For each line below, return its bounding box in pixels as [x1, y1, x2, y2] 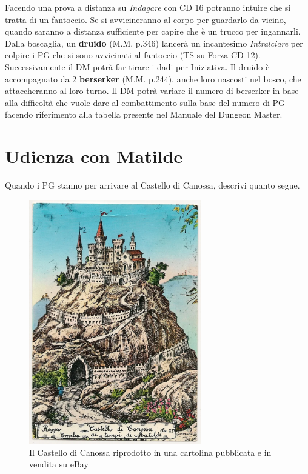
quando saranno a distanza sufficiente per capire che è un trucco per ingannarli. [5, 25, 301, 38]
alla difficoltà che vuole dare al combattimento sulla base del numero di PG [5, 96, 286, 108]
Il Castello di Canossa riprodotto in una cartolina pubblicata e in [29, 446, 272, 458]
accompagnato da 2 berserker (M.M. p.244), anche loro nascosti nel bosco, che [5, 72, 301, 85]
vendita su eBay [29, 458, 89, 470]
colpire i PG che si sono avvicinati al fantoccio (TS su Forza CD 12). [5, 48, 261, 61]
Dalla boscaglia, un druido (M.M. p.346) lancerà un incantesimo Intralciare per [5, 36, 303, 49]
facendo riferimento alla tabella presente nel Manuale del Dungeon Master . [5, 108, 283, 121]
